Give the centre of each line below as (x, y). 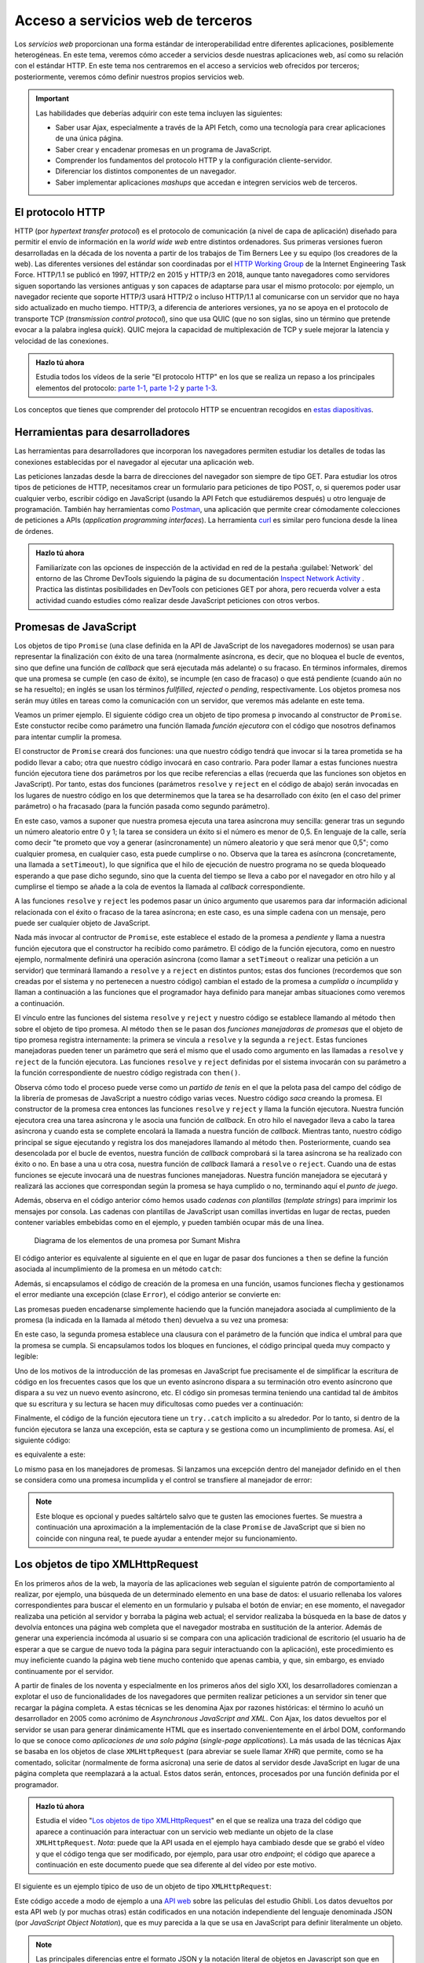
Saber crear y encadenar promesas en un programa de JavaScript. (164, 149)
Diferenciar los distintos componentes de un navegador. (146, 171)
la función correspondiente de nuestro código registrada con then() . (128, 1073)
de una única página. (89, 138)
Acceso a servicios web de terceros (133, 20)
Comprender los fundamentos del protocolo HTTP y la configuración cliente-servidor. (194, 160)
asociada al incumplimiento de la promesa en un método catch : (118, 1269)
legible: (26, 1356)
